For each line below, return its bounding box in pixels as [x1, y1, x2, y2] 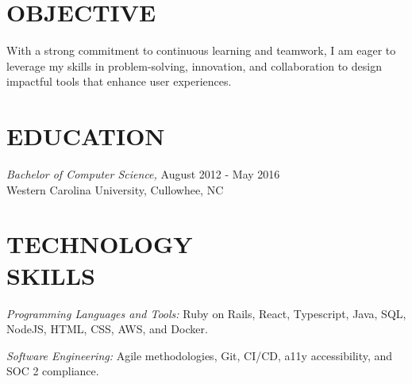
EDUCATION [6, 120, 165, 152]
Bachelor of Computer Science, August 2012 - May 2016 [6, 166, 280, 182]
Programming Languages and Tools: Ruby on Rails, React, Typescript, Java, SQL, [6, 305, 406, 321]
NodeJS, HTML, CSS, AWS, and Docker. [6, 321, 208, 337]
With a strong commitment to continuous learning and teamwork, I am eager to [6, 42, 396, 59]
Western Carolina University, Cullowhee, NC [6, 181, 224, 198]
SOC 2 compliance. [6, 363, 99, 379]
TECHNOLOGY [6, 228, 193, 260]
